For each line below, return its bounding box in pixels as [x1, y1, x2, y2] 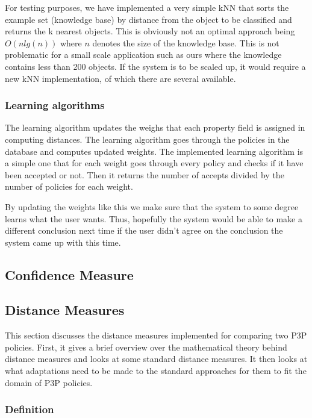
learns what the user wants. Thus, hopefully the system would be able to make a [5, 212, 303, 225]
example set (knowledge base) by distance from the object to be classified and [5, 13, 292, 25]
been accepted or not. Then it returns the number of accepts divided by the [5, 168, 284, 181]
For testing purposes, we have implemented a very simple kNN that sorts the [5, 1, 289, 13]
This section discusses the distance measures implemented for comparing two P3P [5, 329, 307, 342]
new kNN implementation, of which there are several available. [5, 72, 236, 84]
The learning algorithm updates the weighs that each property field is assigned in [5, 121, 305, 134]
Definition [5, 402, 54, 417]
